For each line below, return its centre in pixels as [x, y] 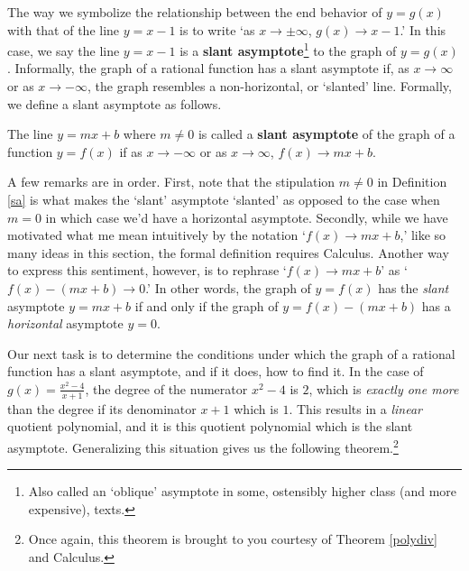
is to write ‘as [217, 29]
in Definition [412, 182]
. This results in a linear [355, 408]
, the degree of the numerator [166, 388]
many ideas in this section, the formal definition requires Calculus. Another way [228, 252]
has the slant [414, 287]
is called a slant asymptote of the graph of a [326, 134]
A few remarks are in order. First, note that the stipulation [171, 182]
